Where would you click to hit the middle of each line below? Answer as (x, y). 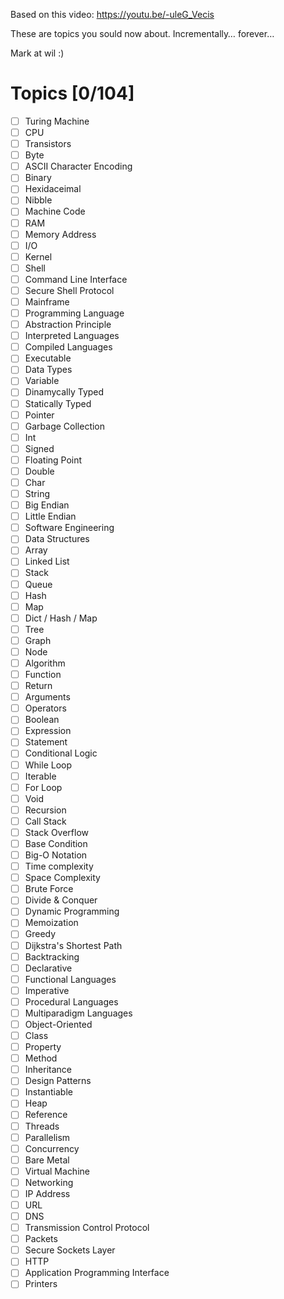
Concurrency (52, 1148)
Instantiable (48, 1092)
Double (39, 471)
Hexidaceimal (53, 189)
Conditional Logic (61, 753)
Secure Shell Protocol (69, 290)
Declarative (48, 968)
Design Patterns (58, 1081)
